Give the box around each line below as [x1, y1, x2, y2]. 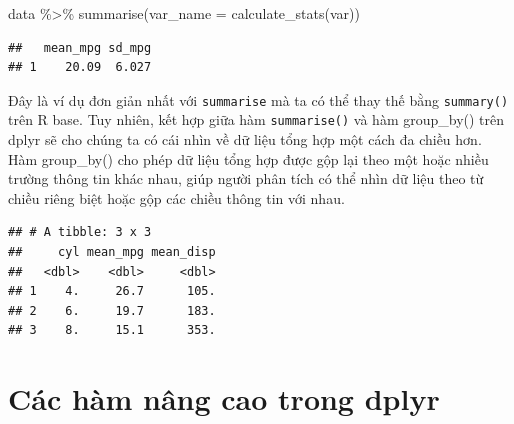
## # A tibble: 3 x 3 [8, 225, 152, 240]
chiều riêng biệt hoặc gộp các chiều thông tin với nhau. [8, 187, 345, 208]
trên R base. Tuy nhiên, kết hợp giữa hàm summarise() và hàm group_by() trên [8, 109, 505, 130]
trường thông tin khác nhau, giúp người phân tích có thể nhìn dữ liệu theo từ [8, 168, 484, 189]
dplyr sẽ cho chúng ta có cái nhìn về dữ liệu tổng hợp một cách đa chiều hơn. [8, 129, 482, 150]
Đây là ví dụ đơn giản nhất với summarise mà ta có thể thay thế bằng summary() [8, 89, 509, 110]
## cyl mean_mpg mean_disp [8, 245, 216, 260]
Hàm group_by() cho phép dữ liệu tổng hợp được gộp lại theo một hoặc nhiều [8, 148, 489, 169]
